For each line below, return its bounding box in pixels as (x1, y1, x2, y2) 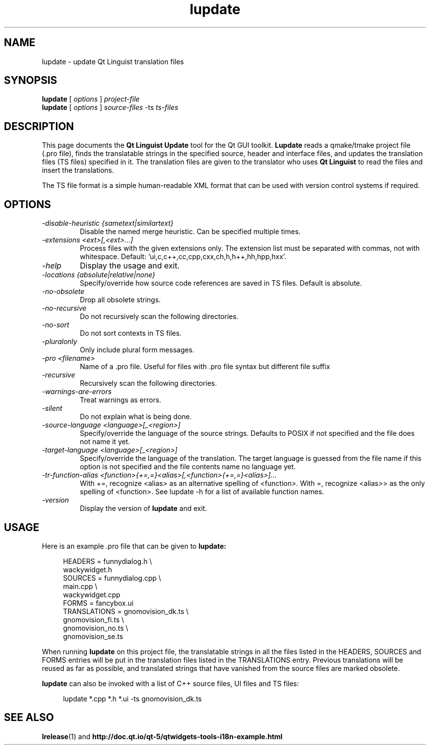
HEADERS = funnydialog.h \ (63, 557, 152, 565)
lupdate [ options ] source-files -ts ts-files (42, 103, 179, 112)
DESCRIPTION (4, 120, 74, 133)
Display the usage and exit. (80, 261, 180, 271)
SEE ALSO (4, 711, 54, 724)
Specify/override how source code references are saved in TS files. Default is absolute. (80, 279, 362, 288)
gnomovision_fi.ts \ (63, 615, 124, 624)
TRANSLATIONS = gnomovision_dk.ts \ (63, 607, 189, 615)
